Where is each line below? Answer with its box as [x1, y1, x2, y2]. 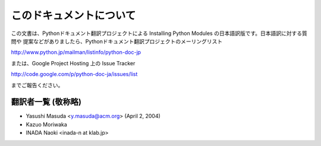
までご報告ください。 [11, 81, 64, 88]
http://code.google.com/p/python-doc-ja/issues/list [11, 71, 138, 78]
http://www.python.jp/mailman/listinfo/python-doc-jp [11, 49, 141, 56]
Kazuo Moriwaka [26, 120, 68, 128]
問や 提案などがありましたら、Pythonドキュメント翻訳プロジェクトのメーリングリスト [11, 37, 223, 45]
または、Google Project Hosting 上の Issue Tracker [11, 59, 136, 66]
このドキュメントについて [11, 9, 136, 22]
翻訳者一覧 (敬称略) [11, 97, 81, 107]
